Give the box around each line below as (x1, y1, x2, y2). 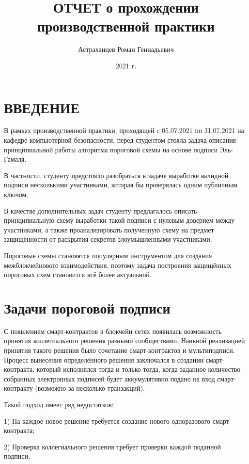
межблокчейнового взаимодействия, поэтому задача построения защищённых (4, 260, 232, 270)
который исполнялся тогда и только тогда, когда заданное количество (36, 364, 241, 374)
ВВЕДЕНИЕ (4, 97, 80, 117)
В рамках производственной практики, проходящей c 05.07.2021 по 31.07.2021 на (4, 125, 244, 135)
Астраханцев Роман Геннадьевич (78, 44, 174, 54)
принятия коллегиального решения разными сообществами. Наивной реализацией (4, 335, 245, 346)
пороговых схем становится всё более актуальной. (4, 269, 152, 280)
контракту (4, 383, 33, 393)
